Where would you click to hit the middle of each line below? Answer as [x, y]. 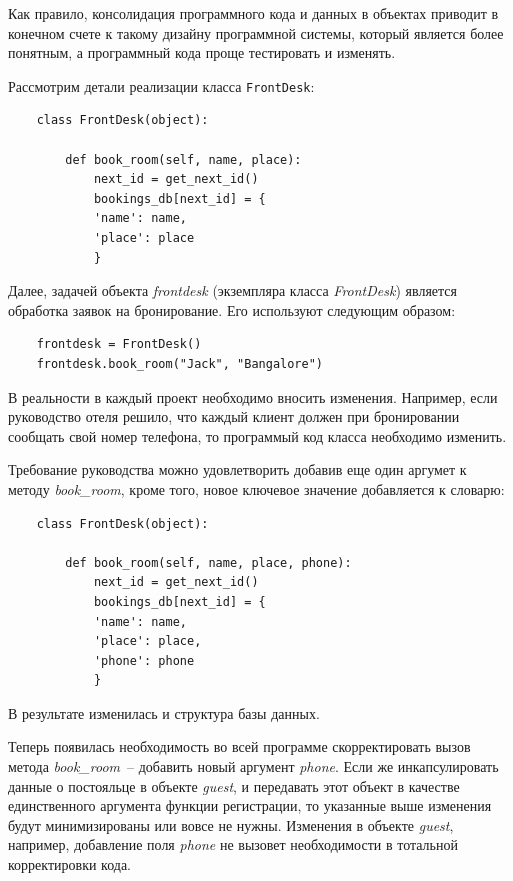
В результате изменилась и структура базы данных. [164, 712]
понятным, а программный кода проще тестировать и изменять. [202, 52]
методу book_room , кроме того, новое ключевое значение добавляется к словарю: [256, 488]
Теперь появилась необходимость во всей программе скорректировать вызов [239, 746]
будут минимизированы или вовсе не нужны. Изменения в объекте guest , [231, 824]
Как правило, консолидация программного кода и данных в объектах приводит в [253, 13]
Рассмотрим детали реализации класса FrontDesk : [161, 85]
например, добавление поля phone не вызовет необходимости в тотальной [233, 844]
